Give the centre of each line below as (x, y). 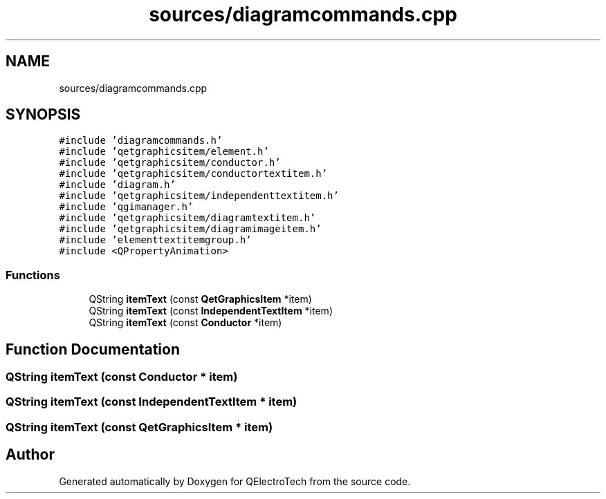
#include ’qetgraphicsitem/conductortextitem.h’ (193, 174)
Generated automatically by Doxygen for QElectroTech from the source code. (235, 481)
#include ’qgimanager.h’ (126, 207)
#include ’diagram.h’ (117, 185)
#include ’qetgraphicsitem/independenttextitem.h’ (199, 196)
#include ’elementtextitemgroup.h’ (155, 240)
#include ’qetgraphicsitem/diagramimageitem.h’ (190, 229)
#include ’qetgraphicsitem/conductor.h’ (170, 163)
